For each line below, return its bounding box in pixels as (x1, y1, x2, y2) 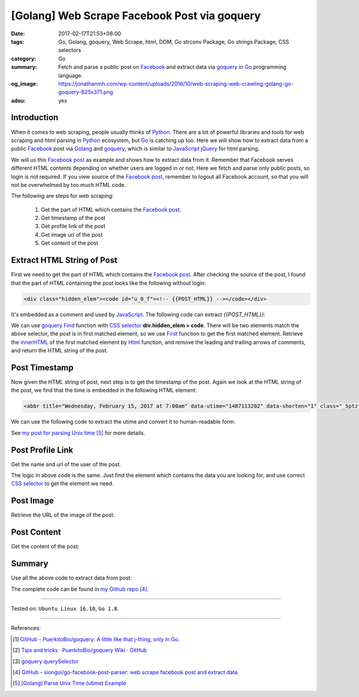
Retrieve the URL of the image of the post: (11, 511, 115, 518)
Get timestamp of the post (41, 215, 106, 222)
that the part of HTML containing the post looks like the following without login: (11, 279, 206, 286)
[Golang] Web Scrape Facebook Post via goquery (11, 9, 261, 22)
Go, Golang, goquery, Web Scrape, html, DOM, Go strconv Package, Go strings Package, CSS (58, 38, 290, 45)
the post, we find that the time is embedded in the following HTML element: (11, 387, 197, 394)
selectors (58, 47, 81, 54)
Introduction (11, 113, 59, 123)
